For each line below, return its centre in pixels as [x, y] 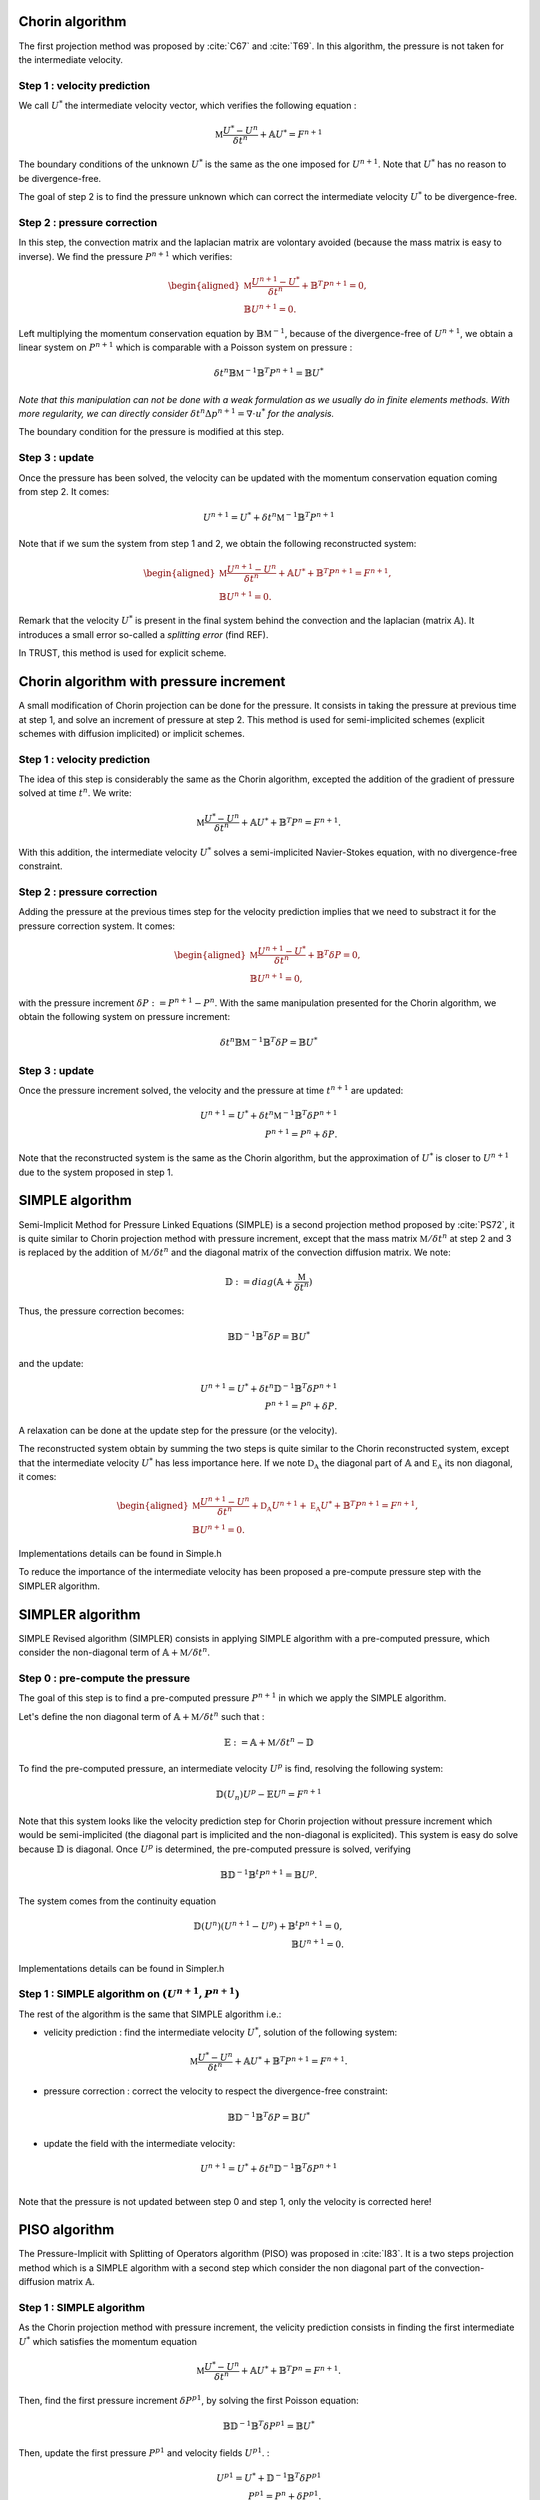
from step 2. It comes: [64, 491]
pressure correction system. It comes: [96, 926]
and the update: [51, 1363]
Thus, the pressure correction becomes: [101, 1311]
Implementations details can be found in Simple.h [120, 1553]
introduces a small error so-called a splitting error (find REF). [143, 634]
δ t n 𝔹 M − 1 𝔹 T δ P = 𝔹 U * [269, 1042]
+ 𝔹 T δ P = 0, [333, 954]
